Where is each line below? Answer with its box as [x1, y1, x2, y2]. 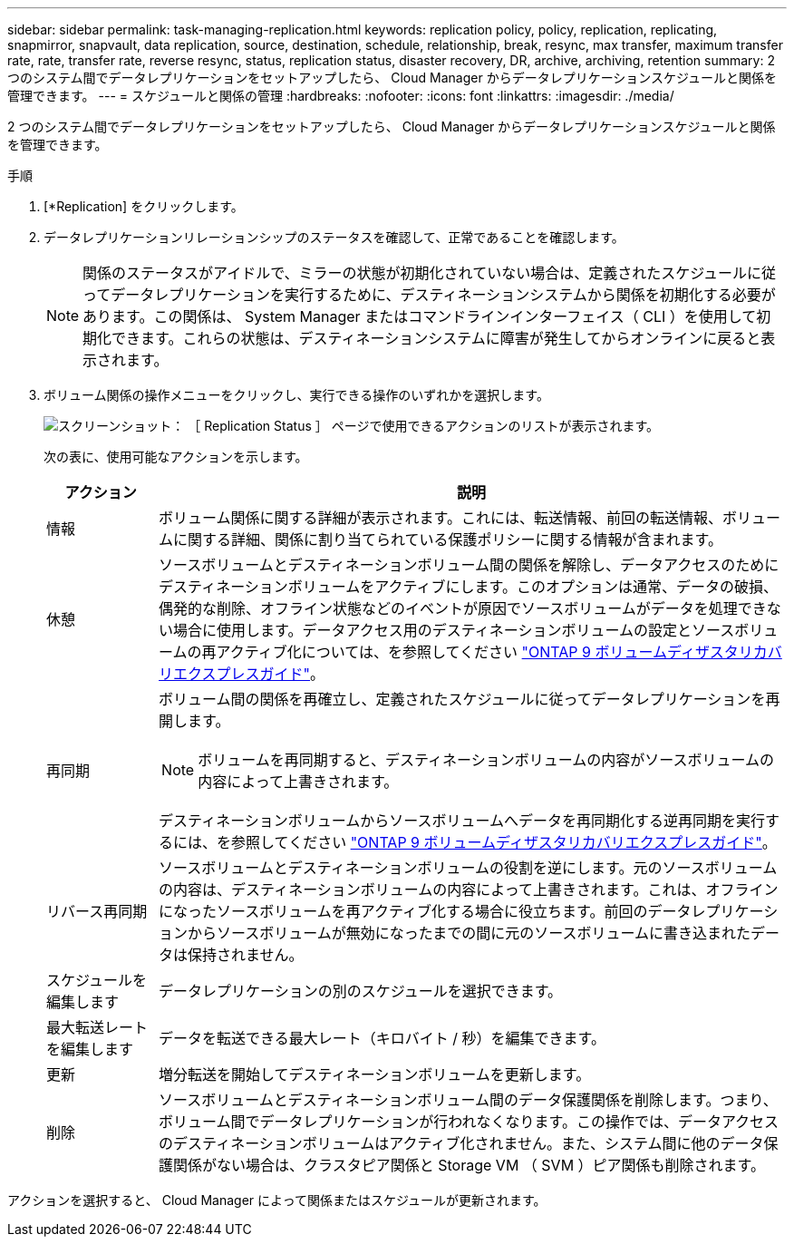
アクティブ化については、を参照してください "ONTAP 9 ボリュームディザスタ [216, 643, 739, 661]
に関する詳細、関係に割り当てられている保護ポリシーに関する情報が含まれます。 [173, 530, 723, 549]
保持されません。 [188, 946, 304, 964]
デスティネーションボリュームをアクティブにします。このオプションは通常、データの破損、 [159, 578, 778, 596]
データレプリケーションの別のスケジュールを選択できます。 [159, 982, 563, 1000]
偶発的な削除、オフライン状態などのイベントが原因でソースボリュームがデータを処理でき [159, 599, 767, 617]
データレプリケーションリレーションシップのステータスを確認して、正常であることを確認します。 [44, 229, 625, 245]
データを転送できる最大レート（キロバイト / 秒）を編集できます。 [159, 1029, 605, 1047]
